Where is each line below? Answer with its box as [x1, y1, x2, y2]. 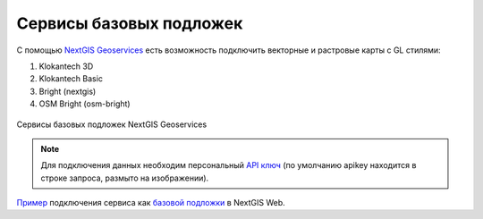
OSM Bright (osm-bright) [38, 98, 131, 109]
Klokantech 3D [38, 61, 94, 72]
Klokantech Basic [38, 73, 103, 84]
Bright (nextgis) [38, 86, 97, 97]
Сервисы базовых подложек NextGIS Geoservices [16, 119, 208, 130]
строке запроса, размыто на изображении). [40, 173, 209, 183]
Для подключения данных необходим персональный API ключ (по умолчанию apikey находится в [40, 160, 417, 171]
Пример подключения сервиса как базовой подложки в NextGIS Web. [16, 198, 285, 208]
